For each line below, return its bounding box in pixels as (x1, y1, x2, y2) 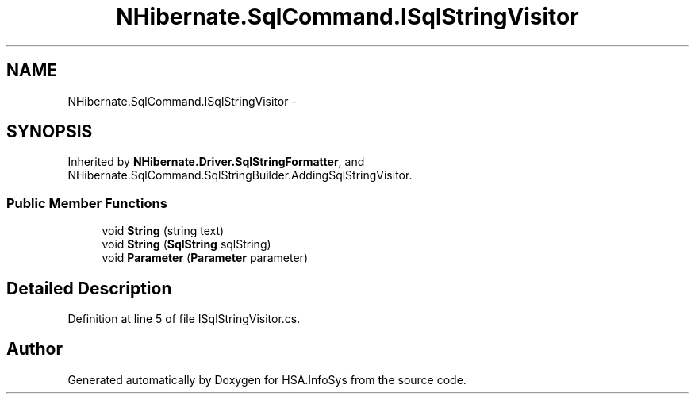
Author (6, 339, 63, 360)
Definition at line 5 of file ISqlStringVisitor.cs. (67, 312, 301, 326)
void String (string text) (102, 224, 225, 238)
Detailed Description (6, 278, 172, 298)
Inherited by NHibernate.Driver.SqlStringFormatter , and (67, 155, 365, 169)
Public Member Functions (6, 194, 167, 211)
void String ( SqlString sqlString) (102, 237, 271, 252)
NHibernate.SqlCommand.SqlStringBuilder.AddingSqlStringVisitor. (67, 168, 413, 183)
